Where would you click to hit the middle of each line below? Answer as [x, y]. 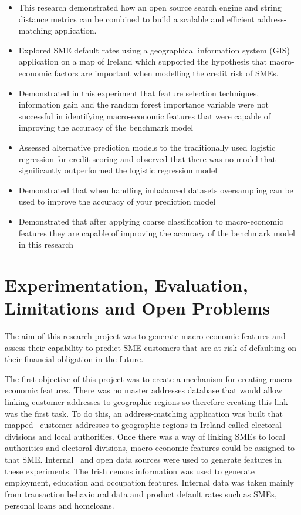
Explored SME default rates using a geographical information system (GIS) [154, 50]
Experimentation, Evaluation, [126, 284]
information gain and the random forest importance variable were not [143, 104]
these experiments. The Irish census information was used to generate [130, 471]
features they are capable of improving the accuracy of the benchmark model [157, 233]
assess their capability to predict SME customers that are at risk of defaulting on [151, 347]
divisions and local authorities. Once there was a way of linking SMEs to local [145, 436]
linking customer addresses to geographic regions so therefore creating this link [146, 401]
